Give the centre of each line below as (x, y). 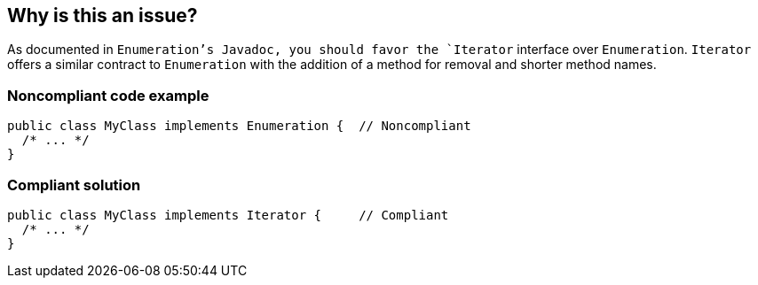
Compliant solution (74, 185)
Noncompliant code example (108, 95)
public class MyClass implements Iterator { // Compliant (228, 215)
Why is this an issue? (103, 15)
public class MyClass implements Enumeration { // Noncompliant (239, 126)
